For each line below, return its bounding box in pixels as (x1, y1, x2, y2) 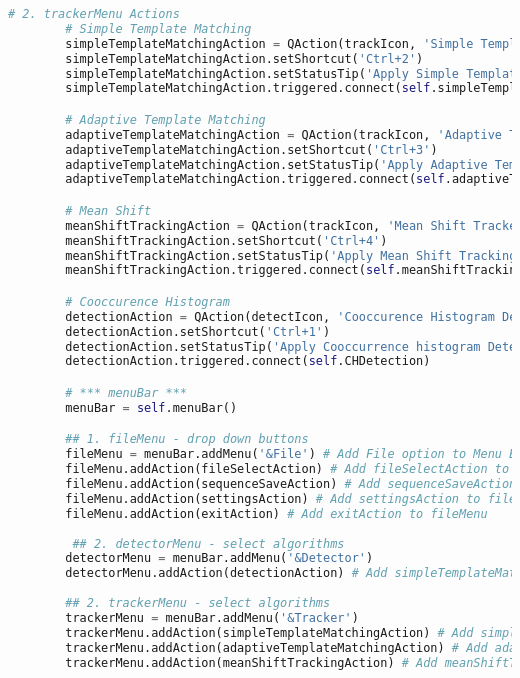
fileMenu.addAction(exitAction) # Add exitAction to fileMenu (65, 506, 488, 521)
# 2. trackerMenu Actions (8, 7, 180, 21)
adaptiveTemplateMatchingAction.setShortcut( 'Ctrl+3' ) (65, 142, 438, 157)
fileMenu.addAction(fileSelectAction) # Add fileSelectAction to (65, 462, 510, 477)
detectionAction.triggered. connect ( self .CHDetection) (65, 354, 431, 369)
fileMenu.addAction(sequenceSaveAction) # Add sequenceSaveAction (65, 477, 517, 492)
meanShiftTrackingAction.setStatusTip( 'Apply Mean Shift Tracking (65, 248, 517, 263)
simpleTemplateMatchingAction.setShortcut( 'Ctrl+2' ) (65, 51, 424, 66)
